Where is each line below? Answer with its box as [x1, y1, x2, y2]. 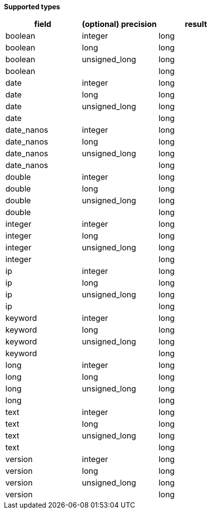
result [185, 19, 207, 29]
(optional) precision [82, 19, 157, 29]
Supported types [4, 2, 60, 11]
